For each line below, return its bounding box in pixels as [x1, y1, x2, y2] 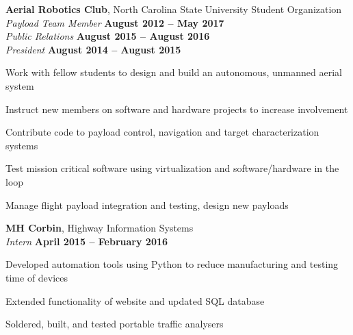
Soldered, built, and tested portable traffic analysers [5, 317, 224, 331]
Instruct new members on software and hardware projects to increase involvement [5, 101, 348, 116]
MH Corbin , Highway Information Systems [5, 221, 194, 235]
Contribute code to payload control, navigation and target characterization [5, 125, 319, 139]
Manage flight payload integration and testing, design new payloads [5, 197, 289, 212]
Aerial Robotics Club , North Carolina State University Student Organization [5, 2, 342, 16]
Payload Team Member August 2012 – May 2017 [5, 15, 224, 29]
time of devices [5, 270, 68, 284]
